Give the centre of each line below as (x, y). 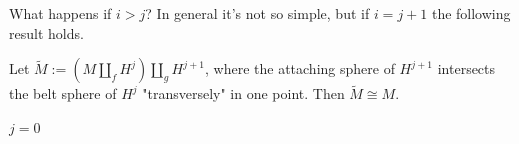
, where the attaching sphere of (300, 68)
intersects (466, 68)
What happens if (60, 13)
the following (471, 13)
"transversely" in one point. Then (243, 93)
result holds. (46, 32)
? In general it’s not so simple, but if (257, 13)
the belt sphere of (63, 93)
